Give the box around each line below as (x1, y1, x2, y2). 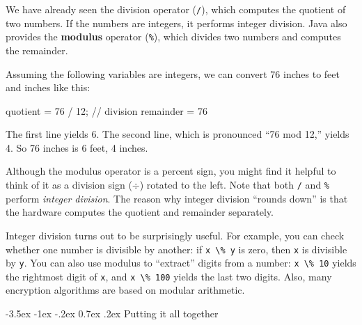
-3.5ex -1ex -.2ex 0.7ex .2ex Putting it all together (6, 306, 219, 321)
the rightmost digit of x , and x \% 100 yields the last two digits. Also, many (6, 269, 332, 283)
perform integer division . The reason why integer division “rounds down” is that (6, 191, 348, 205)
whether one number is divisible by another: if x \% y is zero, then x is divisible (6, 241, 347, 256)
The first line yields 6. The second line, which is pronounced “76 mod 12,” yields (6, 127, 349, 141)
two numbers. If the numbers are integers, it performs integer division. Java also (6, 15, 347, 30)
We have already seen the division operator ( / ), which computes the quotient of (6, 2, 346, 16)
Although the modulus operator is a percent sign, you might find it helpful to (6, 164, 336, 178)
